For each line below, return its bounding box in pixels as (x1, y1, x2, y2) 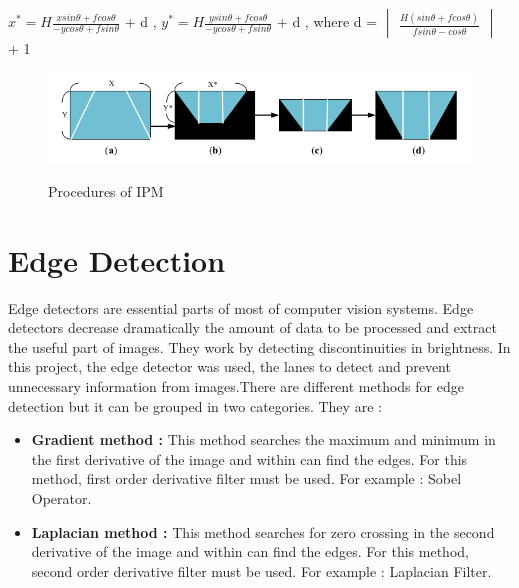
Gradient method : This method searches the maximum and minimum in (31, 429, 496, 450)
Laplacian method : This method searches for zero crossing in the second (31, 521, 495, 542)
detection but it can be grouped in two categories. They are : (8, 395, 382, 416)
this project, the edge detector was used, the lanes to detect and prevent (8, 356, 451, 377)
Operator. (31, 488, 92, 509)
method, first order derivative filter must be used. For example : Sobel (31, 468, 462, 489)
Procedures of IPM (48, 180, 164, 201)
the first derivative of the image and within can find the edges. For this (31, 448, 468, 469)
